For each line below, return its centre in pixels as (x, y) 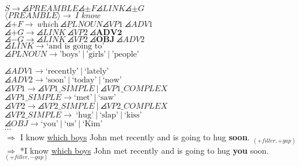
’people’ (126, 54)
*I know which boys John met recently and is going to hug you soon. (145, 150)
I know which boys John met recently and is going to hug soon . (135, 136)
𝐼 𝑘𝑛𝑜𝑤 (88, 15)
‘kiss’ (133, 115)
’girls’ (96, 54)
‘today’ (84, 80)
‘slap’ (109, 115)
